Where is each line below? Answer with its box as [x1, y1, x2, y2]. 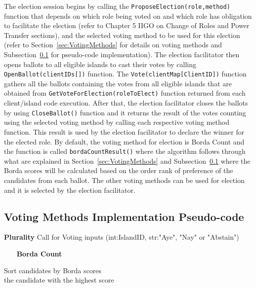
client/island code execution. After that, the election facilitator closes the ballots [4, 98, 248, 108]
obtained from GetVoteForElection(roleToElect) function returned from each [4, 88, 246, 98]
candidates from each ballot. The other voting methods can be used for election [4, 175, 245, 185]
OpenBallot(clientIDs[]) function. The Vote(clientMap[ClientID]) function [4, 69, 247, 79]
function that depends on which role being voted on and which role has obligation [4, 10, 252, 21]
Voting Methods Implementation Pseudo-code [4, 209, 244, 224]
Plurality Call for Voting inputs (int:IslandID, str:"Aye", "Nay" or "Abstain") [4, 232, 239, 242]
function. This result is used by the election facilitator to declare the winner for [4, 126, 245, 137]
